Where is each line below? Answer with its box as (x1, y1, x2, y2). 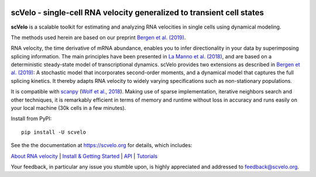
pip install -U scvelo (21, 129, 87, 136)
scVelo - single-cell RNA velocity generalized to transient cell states (11, 8, 265, 18)
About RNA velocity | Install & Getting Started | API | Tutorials (11, 152, 158, 159)
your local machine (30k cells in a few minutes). (11, 105, 126, 112)
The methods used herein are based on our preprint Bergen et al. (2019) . (11, 34, 186, 41)
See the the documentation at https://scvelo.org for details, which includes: (11, 142, 193, 149)
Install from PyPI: (11, 115, 52, 122)
